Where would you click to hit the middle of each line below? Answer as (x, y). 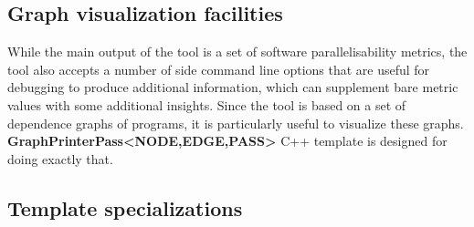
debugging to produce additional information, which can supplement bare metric (233, 87)
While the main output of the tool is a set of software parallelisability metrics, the (237, 52)
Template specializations (125, 207)
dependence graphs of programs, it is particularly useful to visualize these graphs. (236, 123)
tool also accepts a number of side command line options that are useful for (219, 69)
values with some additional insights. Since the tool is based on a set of (207, 104)
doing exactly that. (60, 158)
